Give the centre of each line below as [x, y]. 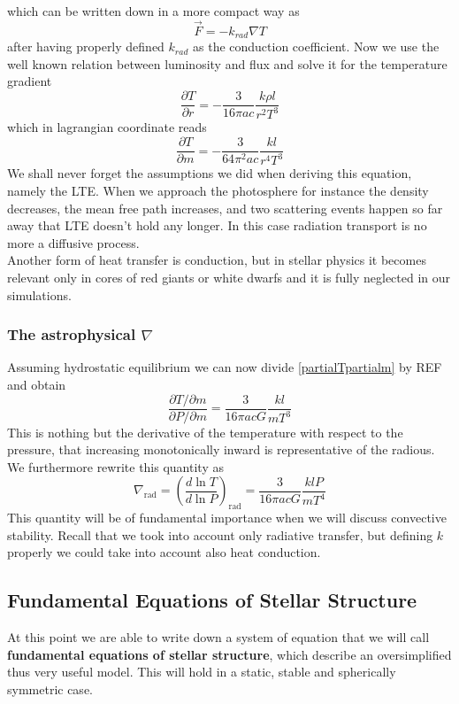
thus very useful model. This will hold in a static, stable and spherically [202, 672]
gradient [30, 81]
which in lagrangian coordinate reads [107, 127]
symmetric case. [50, 689]
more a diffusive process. [73, 242]
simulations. [39, 294]
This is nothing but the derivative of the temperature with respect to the [205, 432]
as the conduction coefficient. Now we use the [316, 46]
